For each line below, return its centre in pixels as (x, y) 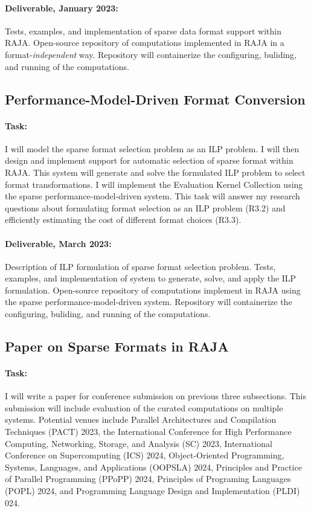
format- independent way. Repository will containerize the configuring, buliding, (151, 54)
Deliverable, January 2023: (62, 8)
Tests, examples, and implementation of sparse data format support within (143, 31)
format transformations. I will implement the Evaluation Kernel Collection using (154, 184)
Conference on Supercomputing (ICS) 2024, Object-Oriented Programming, (145, 455)
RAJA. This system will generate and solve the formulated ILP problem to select (155, 172)
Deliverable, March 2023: (58, 243)
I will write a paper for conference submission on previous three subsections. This (155, 396)
